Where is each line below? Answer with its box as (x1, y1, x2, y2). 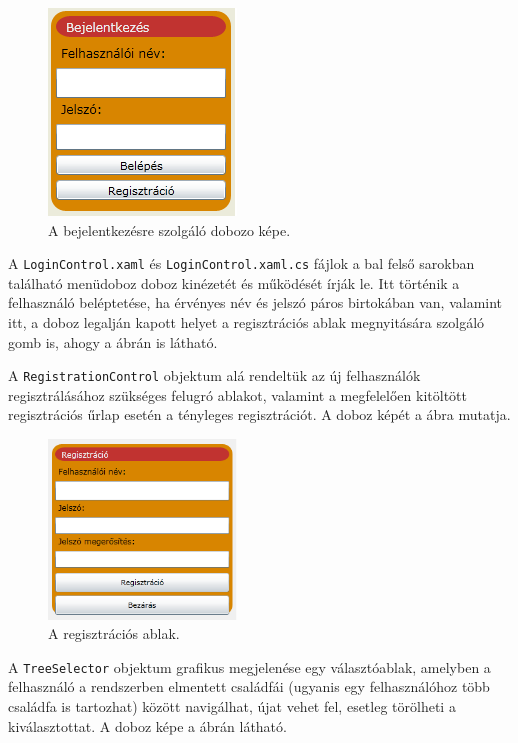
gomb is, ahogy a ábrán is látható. (8, 331, 218, 352)
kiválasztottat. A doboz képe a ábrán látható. (8, 715, 287, 736)
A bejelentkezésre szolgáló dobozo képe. (48, 219, 291, 240)
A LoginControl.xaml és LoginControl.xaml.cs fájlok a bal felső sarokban (8, 253, 475, 274)
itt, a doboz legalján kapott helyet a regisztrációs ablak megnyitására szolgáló (8, 311, 485, 332)
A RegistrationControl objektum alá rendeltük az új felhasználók (8, 365, 421, 386)
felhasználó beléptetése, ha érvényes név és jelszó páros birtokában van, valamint (8, 292, 503, 313)
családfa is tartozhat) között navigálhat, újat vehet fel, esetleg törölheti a (8, 696, 456, 717)
